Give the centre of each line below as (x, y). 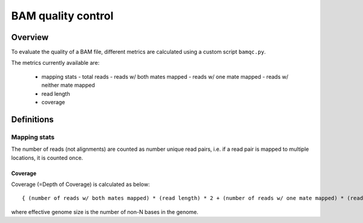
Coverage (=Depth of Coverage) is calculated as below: (81, 184)
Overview (30, 37)
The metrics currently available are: (55, 63)
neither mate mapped (68, 85)
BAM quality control (62, 16)
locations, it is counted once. (47, 158)
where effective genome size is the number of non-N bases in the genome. (105, 211)
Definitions (32, 119)
